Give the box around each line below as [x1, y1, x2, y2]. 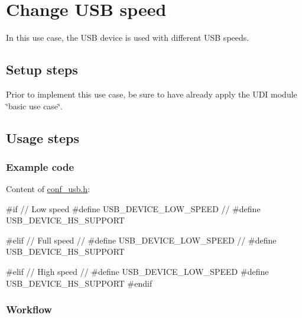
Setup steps [6, 60, 78, 79]
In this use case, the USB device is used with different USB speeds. [6, 31, 249, 44]
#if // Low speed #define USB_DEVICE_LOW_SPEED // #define [6, 202, 261, 215]
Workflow [6, 302, 52, 317]
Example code [6, 159, 74, 174]
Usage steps [6, 128, 79, 147]
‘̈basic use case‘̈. [6, 99, 63, 112]
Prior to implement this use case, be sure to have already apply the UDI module [6, 87, 297, 100]
